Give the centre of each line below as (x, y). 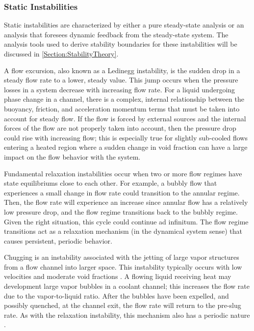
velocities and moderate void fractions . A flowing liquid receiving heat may (118, 276)
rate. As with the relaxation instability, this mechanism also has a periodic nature (127, 315)
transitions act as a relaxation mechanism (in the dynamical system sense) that (123, 231)
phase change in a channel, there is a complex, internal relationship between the (124, 99)
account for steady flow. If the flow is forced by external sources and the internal (125, 118)
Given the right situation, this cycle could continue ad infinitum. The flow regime (126, 221)
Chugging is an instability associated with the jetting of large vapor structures (122, 257)
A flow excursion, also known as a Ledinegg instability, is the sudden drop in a (122, 70)
